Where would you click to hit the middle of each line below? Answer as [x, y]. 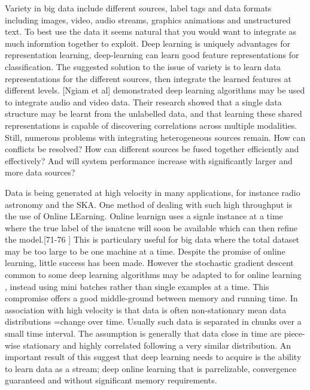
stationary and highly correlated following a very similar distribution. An [157, 345]
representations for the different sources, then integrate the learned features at [148, 78]
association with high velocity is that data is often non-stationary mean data [146, 309]
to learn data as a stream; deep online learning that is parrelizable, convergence [151, 368]
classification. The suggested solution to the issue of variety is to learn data [143, 66]
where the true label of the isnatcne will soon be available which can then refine [151, 227]
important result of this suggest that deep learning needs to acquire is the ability [153, 357]
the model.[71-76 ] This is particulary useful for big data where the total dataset [152, 239]
